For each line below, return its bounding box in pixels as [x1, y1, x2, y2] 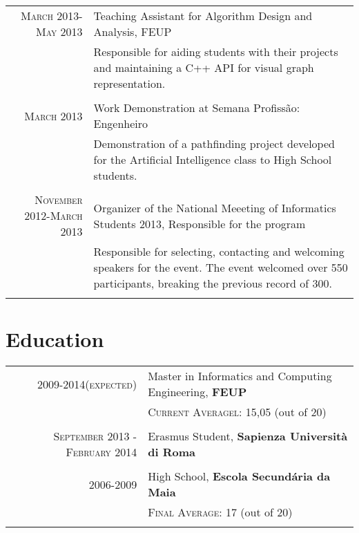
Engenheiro [93, 115, 148, 131]
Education [6, 325, 104, 353]
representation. [93, 75, 166, 91]
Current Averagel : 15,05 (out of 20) [148, 404, 327, 420]
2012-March [24, 207, 83, 223]
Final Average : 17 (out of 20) [148, 504, 293, 521]
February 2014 [66, 444, 137, 460]
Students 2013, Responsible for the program [93, 215, 306, 232]
